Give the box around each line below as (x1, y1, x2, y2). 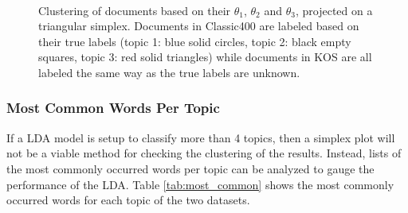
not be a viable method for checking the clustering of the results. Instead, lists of (6, 145, 402, 161)
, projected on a (295, 2, 373, 18)
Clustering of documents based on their (38, 2, 231, 18)
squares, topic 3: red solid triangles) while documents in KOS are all (38, 48, 372, 65)
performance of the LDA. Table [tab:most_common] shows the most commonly (6, 176, 394, 192)
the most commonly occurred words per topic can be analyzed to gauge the (6, 160, 375, 176)
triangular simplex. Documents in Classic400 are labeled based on (38, 17, 359, 34)
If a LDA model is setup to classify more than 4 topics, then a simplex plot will (6, 129, 395, 145)
